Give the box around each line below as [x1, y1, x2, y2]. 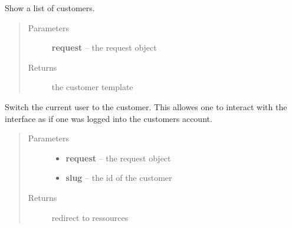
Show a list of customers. [5, 2, 95, 14]
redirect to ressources [51, 211, 129, 223]
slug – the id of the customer [65, 171, 172, 184]
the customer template [51, 81, 133, 93]
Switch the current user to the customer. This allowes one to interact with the [5, 100, 287, 113]
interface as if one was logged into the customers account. [5, 112, 212, 124]
